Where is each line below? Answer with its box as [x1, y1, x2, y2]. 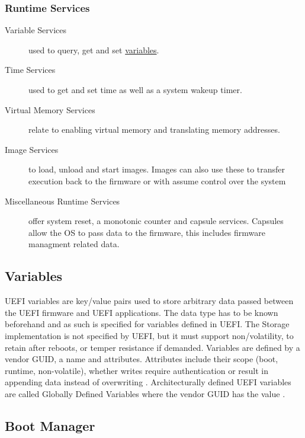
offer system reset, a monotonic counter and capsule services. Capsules [28, 215, 284, 227]
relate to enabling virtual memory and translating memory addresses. [28, 123, 280, 136]
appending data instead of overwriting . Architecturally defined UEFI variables [5, 376, 291, 388]
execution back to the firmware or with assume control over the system [28, 174, 286, 187]
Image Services [5, 143, 59, 155]
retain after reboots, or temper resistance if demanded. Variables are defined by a [5, 341, 300, 353]
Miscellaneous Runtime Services [5, 194, 120, 207]
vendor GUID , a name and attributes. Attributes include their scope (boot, [5, 353, 278, 365]
